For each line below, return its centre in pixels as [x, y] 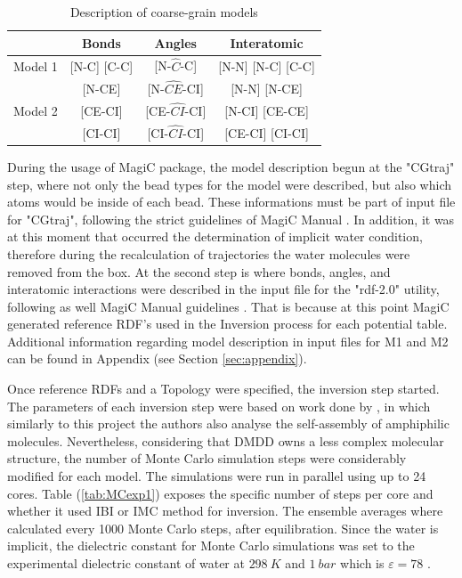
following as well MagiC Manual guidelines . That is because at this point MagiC [228, 306]
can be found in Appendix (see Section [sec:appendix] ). [157, 358]
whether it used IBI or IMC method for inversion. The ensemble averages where [225, 511]
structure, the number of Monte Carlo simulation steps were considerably [207, 458]
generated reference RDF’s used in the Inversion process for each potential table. [227, 324]
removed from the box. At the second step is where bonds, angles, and [199, 271]
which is [362, 563]
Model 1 [36, 65]
